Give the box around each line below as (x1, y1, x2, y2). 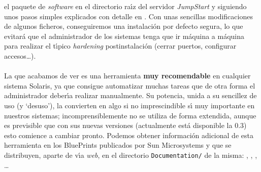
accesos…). (4, 50, 36, 61)
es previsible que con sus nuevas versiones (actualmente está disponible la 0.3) (4, 120, 247, 131)
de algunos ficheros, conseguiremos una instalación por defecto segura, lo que (4, 21, 243, 31)
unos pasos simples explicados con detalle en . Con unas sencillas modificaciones (4, 11, 253, 21)
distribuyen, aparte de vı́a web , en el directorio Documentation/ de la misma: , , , (4, 149, 257, 160)
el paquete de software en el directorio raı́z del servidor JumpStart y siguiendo (4, 1, 247, 11)
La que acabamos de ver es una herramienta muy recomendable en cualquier (4, 70, 251, 81)
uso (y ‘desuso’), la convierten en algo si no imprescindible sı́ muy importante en (4, 100, 255, 110)
